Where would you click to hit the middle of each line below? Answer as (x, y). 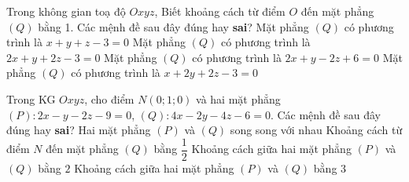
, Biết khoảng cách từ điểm (220, 11)
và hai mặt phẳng (238, 98)
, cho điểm (109, 98)
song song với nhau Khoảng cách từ (316, 130)
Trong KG (31, 98)
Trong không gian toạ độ (66, 11)
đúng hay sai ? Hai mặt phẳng (79, 130)
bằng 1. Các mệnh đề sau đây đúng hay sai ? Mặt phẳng (173, 26)
